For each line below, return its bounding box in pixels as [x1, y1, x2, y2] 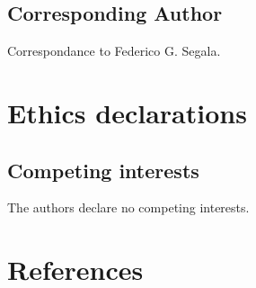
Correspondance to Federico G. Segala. [7, 41, 221, 60]
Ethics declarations [7, 94, 247, 130]
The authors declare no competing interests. [7, 198, 250, 217]
